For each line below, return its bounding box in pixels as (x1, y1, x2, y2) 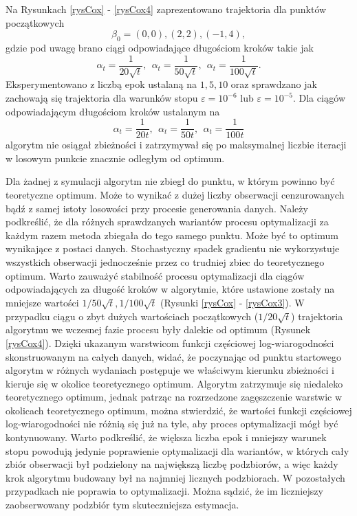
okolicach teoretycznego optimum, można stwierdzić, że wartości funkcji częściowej (6, 403, 352, 417)
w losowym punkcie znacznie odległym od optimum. (6, 150, 225, 165)
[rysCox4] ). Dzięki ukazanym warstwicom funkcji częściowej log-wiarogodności (6, 335, 334, 350)
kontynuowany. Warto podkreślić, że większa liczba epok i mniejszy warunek (6, 430, 327, 445)
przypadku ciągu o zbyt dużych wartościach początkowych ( (6, 309, 259, 323)
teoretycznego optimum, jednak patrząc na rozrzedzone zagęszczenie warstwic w (6, 390, 343, 404)
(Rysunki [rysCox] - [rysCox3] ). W (160, 295, 305, 309)
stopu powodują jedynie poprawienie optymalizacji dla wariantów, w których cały (6, 443, 349, 458)
